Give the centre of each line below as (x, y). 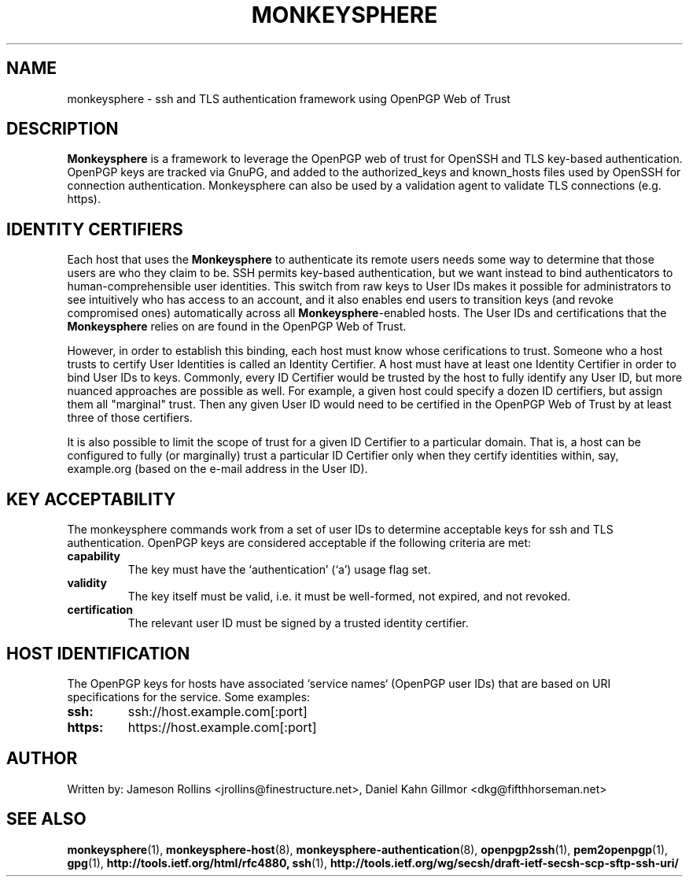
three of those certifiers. (130, 418)
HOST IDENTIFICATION (98, 653)
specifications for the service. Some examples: (189, 696)
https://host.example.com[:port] (222, 727)
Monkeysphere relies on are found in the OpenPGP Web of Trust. (237, 327)
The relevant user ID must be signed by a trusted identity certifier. (298, 623)
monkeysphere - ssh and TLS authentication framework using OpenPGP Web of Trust (289, 98)
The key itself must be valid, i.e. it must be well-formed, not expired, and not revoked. (349, 597)
